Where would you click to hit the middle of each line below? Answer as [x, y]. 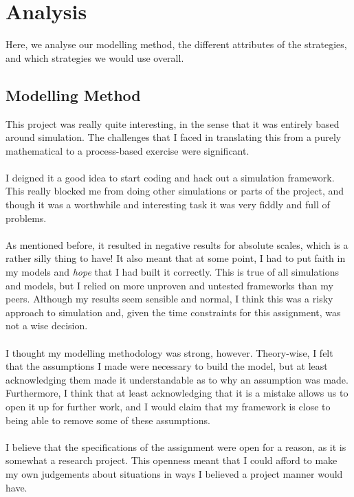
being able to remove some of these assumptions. [108, 420]
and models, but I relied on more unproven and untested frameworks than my [169, 285]
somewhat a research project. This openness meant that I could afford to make [172, 460]
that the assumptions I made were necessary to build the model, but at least [167, 366]
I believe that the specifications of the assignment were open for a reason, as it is [176, 446]
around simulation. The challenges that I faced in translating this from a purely [174, 137]
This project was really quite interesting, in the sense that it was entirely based [173, 123]
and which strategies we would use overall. [95, 57]
